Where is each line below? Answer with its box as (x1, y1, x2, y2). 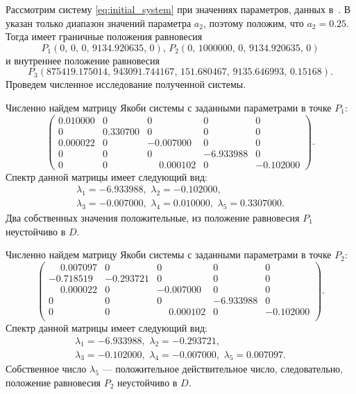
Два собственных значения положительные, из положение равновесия (6, 211, 300, 225)
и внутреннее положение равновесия (6, 53, 160, 67)
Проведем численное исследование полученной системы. (6, 77, 246, 91)
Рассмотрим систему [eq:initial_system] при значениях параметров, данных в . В (6, 2, 351, 16)
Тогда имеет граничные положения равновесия (6, 29, 203, 44)
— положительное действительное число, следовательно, (102, 361, 344, 376)
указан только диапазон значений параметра (6, 15, 192, 30)
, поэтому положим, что (203, 15, 304, 30)
